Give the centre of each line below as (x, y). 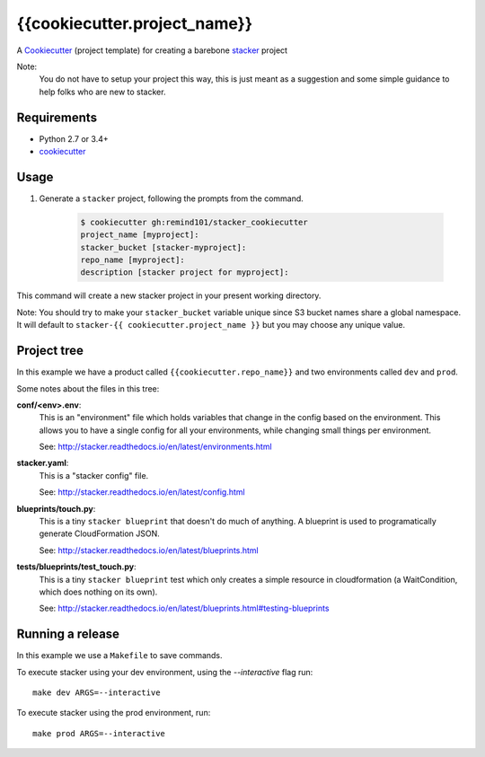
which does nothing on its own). (98, 592)
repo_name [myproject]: (133, 260)
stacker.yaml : (43, 463)
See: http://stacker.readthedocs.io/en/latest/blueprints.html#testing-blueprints (184, 608)
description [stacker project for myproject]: (185, 273)
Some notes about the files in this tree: (88, 388)
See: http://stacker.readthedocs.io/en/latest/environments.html (156, 447)
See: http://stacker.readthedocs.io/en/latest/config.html (142, 492)
